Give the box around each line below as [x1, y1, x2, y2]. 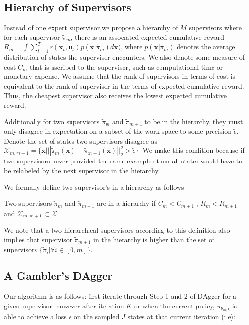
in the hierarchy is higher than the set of [93, 234, 214, 244]
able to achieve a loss [4, 311, 67, 322]
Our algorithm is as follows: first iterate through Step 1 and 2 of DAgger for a [4, 290, 236, 301]
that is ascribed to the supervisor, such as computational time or [29, 61, 223, 72]
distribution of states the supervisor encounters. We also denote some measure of [4, 52, 245, 62]
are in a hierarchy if [97, 198, 156, 208]
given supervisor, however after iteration [4, 300, 124, 310]
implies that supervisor [4, 234, 72, 244]
